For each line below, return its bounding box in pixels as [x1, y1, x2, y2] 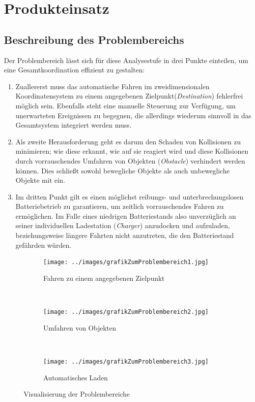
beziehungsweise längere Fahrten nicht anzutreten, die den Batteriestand [15, 230, 234, 240]
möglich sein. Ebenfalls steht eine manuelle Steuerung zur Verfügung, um [15, 100, 236, 110]
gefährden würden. [15, 239, 72, 250]
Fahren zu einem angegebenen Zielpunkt [43, 272, 165, 283]
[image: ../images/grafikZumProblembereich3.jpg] [43, 358, 209, 365]
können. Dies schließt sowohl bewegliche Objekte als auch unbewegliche [15, 165, 230, 175]
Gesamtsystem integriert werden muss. [15, 120, 132, 130]
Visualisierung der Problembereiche [24, 389, 130, 399]
